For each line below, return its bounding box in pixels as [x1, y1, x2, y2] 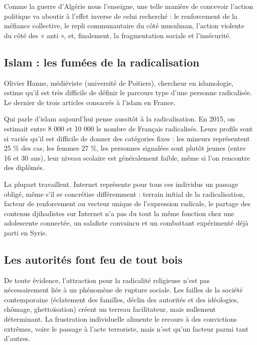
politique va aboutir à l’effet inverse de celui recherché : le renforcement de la [4, 10, 238, 21]
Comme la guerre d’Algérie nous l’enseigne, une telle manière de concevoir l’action [4, 1, 253, 11]
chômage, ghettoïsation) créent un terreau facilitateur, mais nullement [4, 304, 216, 314]
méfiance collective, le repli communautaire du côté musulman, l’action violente [4, 20, 245, 31]
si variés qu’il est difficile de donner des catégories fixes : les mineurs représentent [4, 133, 250, 143]
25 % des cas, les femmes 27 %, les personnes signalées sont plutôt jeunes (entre [4, 143, 246, 153]
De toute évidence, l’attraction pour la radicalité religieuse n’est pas [4, 275, 210, 285]
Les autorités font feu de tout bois [4, 251, 183, 267]
